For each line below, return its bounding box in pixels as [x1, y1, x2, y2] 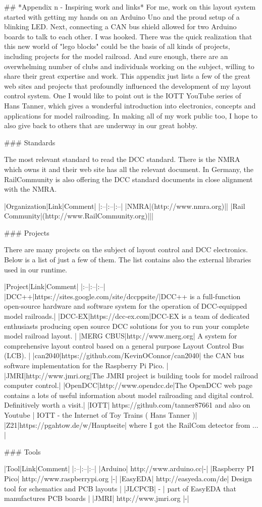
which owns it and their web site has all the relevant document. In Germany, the [4, 163, 253, 174]
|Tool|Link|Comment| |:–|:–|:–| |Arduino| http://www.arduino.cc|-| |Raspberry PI [4, 463, 254, 474]
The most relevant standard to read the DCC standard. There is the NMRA [4, 154, 240, 164]
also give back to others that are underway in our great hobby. [4, 120, 198, 131]
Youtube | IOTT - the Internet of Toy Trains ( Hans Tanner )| [4, 409, 197, 420]
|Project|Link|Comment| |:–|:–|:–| [4, 281, 106, 292]
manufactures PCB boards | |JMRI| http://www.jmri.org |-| [4, 493, 189, 503]
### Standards [4, 137, 56, 147]
